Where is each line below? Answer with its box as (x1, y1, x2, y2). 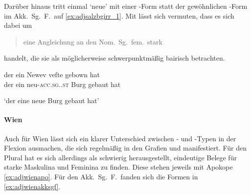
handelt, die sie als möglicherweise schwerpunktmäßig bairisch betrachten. (4, 53, 225, 63)
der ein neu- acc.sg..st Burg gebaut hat (4, 79, 121, 89)
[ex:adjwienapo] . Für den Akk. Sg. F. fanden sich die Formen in (4, 171, 198, 181)
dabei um (4, 20, 32, 30)
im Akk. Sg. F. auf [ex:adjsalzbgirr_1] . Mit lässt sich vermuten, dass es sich (4, 10, 234, 21)
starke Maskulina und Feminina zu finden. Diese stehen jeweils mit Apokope (4, 162, 233, 172)
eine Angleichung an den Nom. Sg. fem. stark (23, 36, 162, 46)
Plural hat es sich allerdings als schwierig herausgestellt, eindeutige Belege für (4, 152, 237, 162)
